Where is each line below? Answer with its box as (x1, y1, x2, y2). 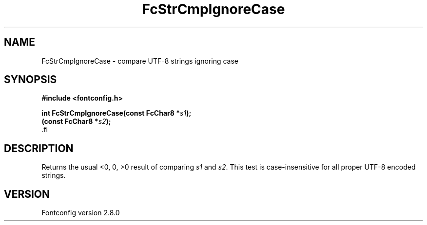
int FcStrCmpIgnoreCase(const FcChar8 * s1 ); (41, 109, 192, 118)
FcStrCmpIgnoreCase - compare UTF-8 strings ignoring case (41, 56, 239, 65)
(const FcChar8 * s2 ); (41, 117, 111, 126)
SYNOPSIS (4, 73, 57, 86)
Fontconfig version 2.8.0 (41, 208, 120, 217)
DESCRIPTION (4, 142, 74, 155)
